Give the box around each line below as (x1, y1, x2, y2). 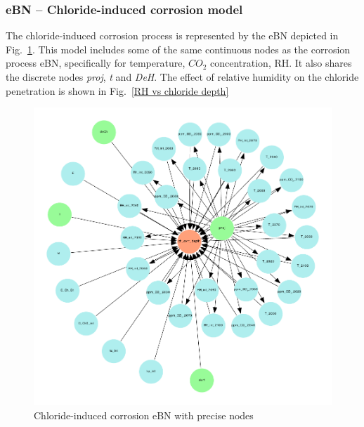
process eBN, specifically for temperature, (6, 55, 186, 70)
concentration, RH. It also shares (210, 55, 352, 70)
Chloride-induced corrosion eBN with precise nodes (34, 407, 254, 422)
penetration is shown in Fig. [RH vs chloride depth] (6, 83, 229, 98)
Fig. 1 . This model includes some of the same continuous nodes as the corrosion (6, 41, 351, 56)
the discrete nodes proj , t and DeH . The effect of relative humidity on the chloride (6, 70, 359, 84)
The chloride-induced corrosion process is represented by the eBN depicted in (6, 28, 339, 43)
